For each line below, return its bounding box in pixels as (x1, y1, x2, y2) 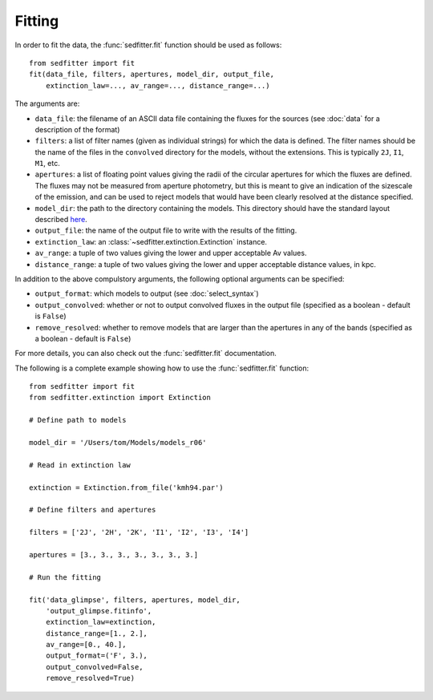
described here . (34, 215, 87, 225)
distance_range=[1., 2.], (45, 629, 148, 637)
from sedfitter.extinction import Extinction (29, 393, 212, 403)
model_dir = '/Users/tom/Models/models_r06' (29, 438, 208, 447)
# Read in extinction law (29, 460, 132, 469)
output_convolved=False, (45, 662, 144, 671)
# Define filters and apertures (29, 505, 156, 515)
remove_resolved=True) (45, 674, 136, 683)
